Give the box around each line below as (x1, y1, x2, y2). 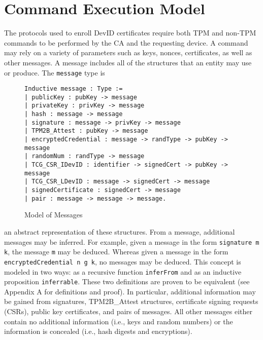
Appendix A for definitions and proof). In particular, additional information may (4, 286, 256, 296)
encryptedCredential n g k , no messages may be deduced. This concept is (4, 256, 241, 267)
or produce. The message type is (4, 67, 105, 78)
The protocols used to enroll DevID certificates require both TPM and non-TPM (4, 27, 256, 38)
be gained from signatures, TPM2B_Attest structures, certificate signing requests (4, 296, 258, 307)
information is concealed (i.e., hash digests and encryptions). (4, 326, 192, 336)
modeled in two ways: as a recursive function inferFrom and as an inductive (4, 266, 242, 277)
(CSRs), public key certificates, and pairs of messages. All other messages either (4, 306, 253, 316)
